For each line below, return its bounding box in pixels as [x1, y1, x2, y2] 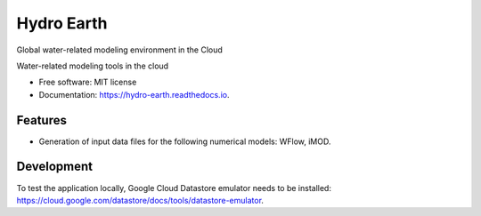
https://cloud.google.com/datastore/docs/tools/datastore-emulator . [16, 195, 265, 205]
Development [16, 159, 94, 174]
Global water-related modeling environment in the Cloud [16, 44, 223, 55]
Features [16, 112, 67, 128]
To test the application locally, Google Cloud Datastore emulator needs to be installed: [16, 182, 331, 193]
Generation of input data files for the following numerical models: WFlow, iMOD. [38, 136, 331, 147]
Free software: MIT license [38, 76, 137, 88]
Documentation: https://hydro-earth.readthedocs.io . [38, 89, 230, 100]
